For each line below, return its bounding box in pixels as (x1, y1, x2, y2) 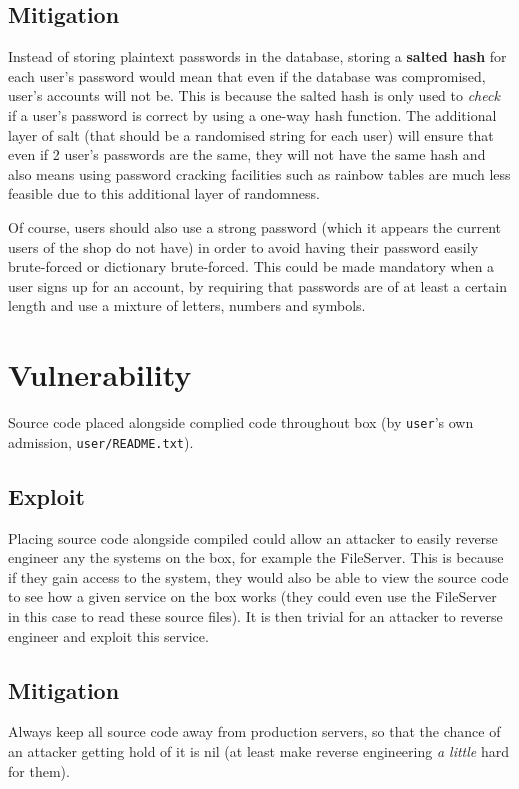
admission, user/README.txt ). (8, 431, 194, 452)
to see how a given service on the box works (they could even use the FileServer (8, 586, 497, 607)
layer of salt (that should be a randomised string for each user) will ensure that (8, 124, 494, 145)
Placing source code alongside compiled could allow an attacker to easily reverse (8, 527, 498, 548)
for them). (8, 760, 70, 781)
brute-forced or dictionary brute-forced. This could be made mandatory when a (8, 256, 495, 277)
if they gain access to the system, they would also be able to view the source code (8, 566, 509, 587)
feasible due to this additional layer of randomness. (8, 183, 320, 204)
